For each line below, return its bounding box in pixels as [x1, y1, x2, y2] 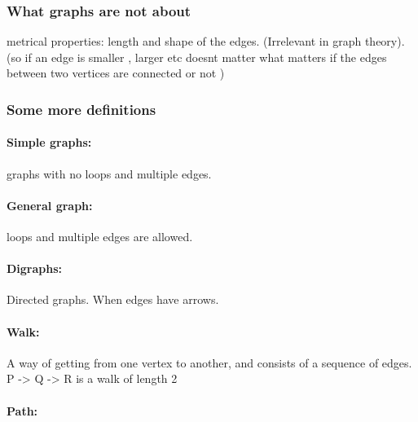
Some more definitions [7, 99, 156, 119]
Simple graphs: [7, 134, 92, 151]
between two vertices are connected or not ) [7, 64, 225, 81]
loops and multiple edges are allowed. [7, 228, 193, 245]
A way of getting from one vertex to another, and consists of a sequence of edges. [7, 354, 412, 371]
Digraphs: [7, 260, 63, 277]
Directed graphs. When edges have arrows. [7, 291, 219, 308]
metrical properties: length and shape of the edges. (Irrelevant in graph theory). [7, 33, 405, 50]
